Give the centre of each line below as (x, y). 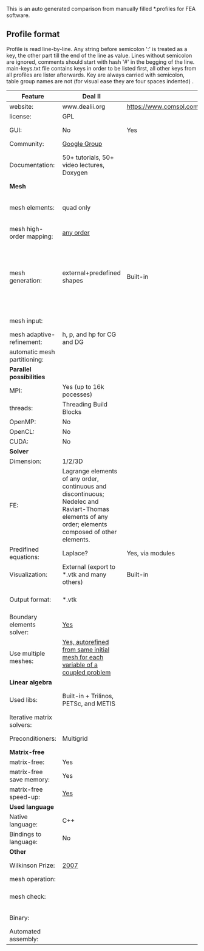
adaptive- (41, 334)
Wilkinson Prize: (32, 865)
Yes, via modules (151, 553)
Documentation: (32, 165)
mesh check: (28, 896)
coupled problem (87, 672)
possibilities (27, 377)
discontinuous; (83, 493)
